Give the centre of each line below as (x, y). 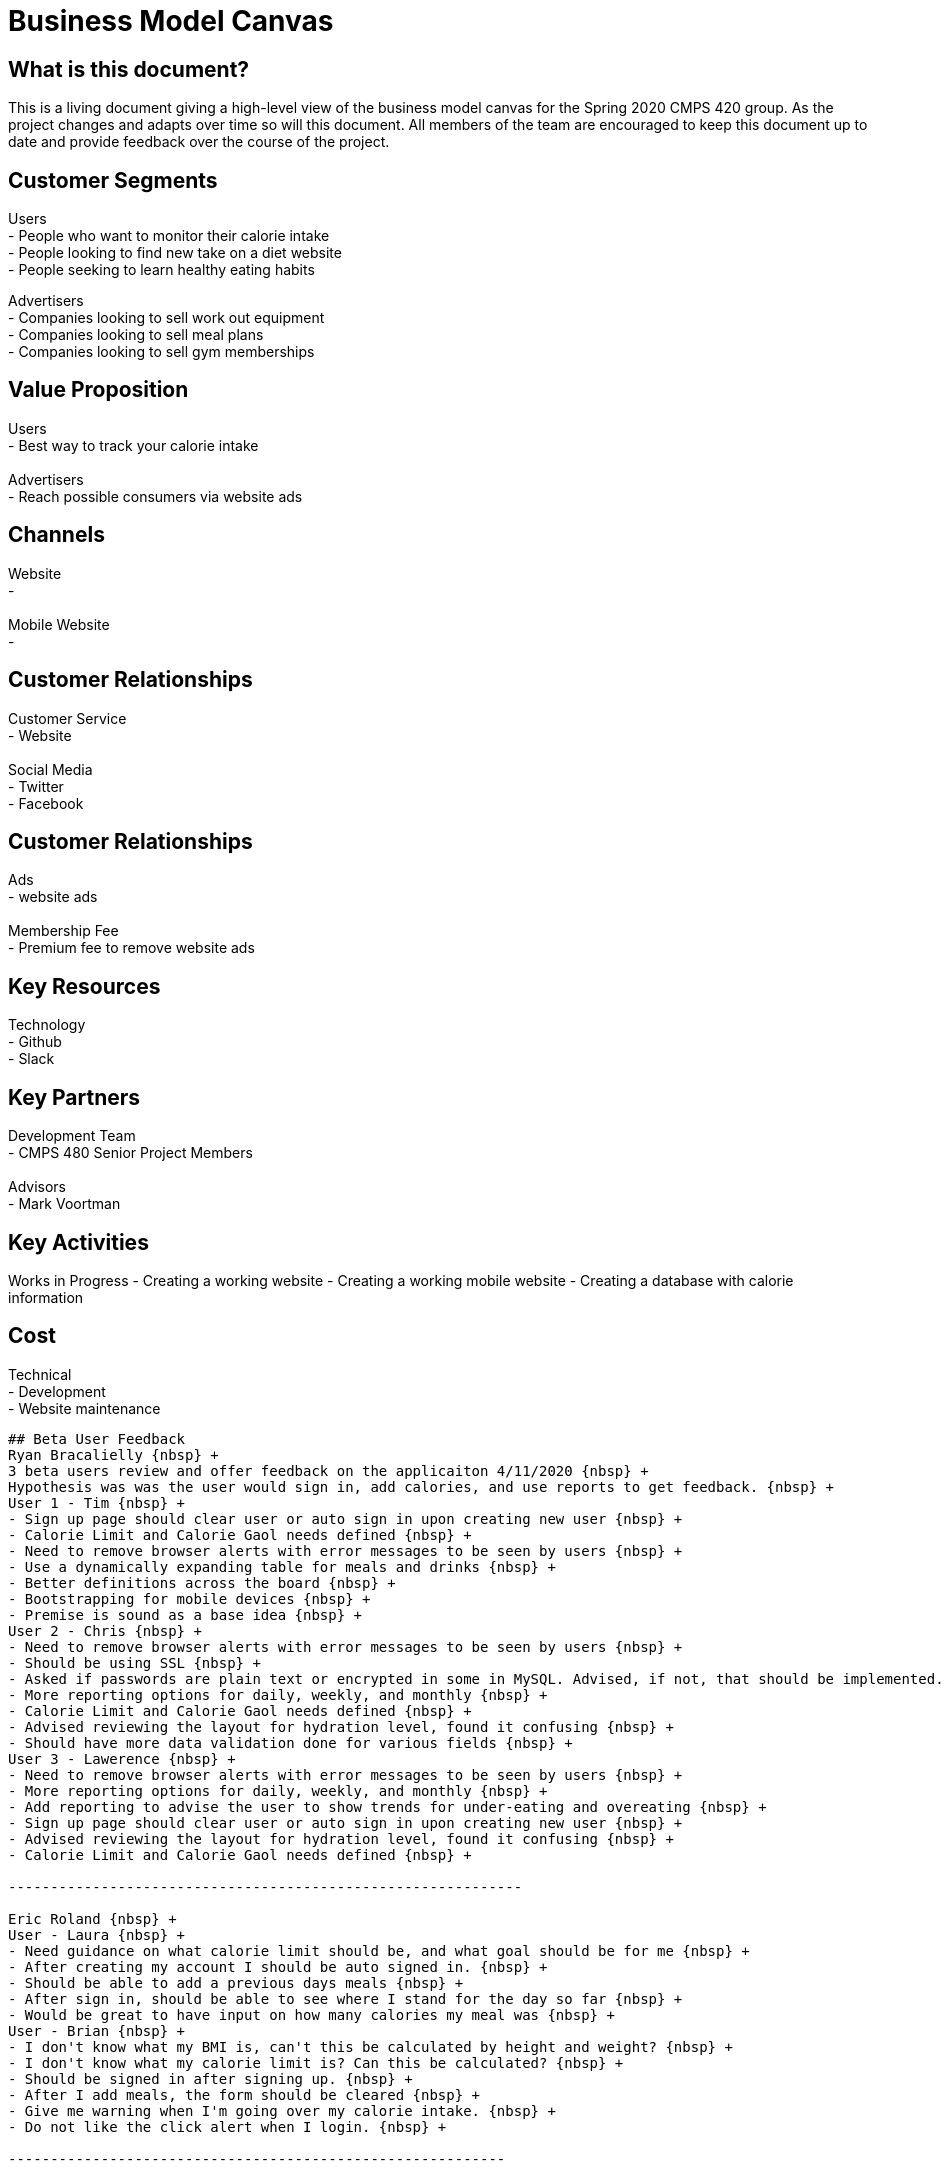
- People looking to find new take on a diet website (175, 253)
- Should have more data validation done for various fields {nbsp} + (290, 1742)
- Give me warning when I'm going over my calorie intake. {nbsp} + (282, 2110)
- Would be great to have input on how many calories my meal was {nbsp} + (311, 2014)
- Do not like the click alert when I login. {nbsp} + (227, 2126)
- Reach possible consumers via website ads (155, 496)
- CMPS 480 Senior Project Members (130, 1153)
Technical (40, 1374)
